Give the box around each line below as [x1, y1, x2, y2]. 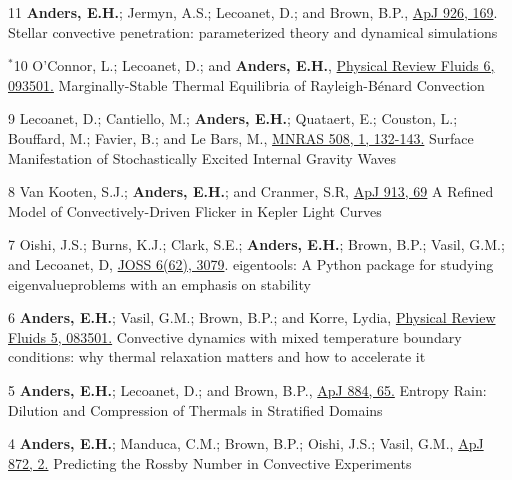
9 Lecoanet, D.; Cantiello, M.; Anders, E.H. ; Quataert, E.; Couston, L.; [8, 108, 458, 129]
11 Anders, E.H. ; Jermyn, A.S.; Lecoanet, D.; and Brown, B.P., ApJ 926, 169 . [8, 2, 498, 22]
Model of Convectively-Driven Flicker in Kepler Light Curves [8, 200, 382, 221]
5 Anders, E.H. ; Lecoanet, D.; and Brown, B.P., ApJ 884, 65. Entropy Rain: [8, 379, 487, 400]
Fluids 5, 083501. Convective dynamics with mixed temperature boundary [8, 326, 462, 347]
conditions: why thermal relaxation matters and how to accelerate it [8, 346, 426, 367]
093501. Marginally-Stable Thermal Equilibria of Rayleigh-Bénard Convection [8, 74, 485, 95]
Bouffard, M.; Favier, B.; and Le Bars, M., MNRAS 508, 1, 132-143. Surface [8, 127, 474, 148]
